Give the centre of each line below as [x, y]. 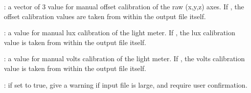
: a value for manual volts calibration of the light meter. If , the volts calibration [125, 58]
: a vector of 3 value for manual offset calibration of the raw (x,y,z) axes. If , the [124, 6]
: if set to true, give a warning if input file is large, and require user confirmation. [126, 84]
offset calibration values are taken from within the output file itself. [105, 16]
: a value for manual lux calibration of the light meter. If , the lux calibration [120, 33]
